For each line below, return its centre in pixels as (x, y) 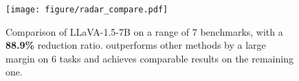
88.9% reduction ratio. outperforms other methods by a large (136, 45)
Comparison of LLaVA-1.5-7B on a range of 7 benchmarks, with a (144, 31)
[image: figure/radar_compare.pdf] (87, 10)
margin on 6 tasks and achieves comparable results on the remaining (149, 58)
